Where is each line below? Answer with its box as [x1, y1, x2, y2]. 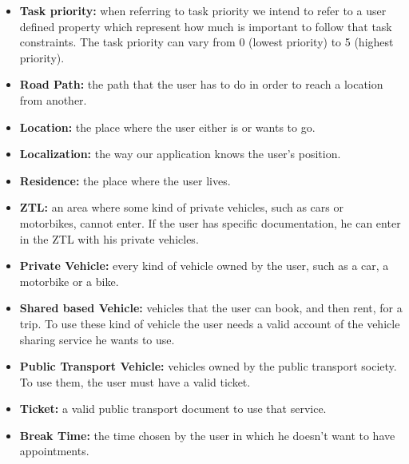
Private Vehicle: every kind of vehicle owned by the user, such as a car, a [19, 257, 389, 274]
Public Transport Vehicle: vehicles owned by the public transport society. [19, 358, 397, 375]
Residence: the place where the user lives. [19, 172, 231, 188]
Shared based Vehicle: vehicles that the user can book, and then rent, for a [19, 299, 403, 316]
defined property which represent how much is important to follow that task [19, 18, 392, 34]
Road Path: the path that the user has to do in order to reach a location [19, 76, 383, 93]
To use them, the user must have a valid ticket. [19, 373, 251, 390]
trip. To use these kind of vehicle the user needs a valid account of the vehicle [19, 315, 400, 331]
